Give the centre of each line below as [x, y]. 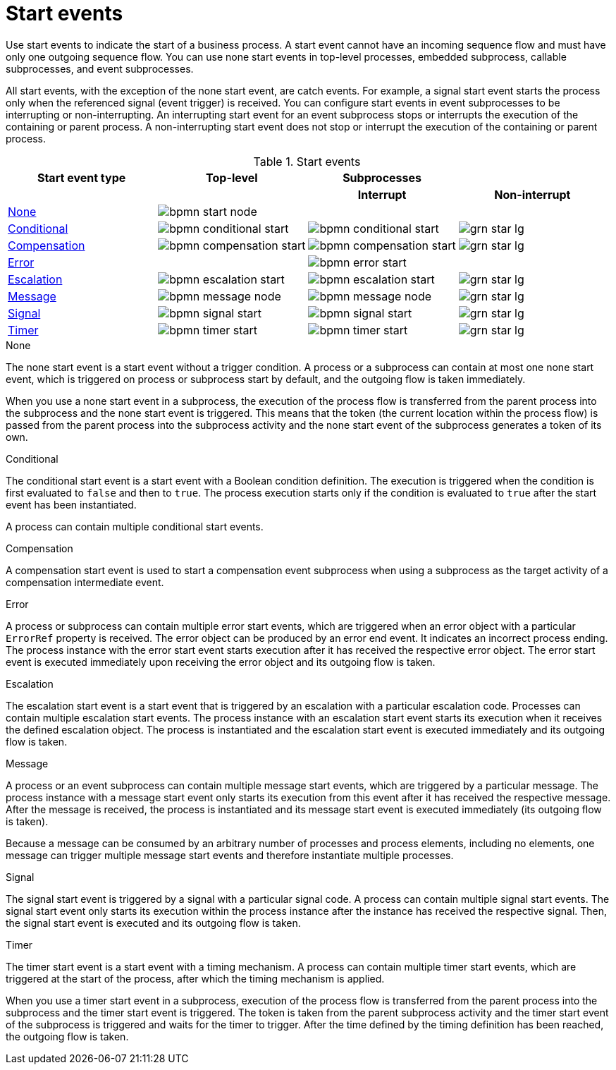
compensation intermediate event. [85, 582]
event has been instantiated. [71, 504]
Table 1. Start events [307, 161]
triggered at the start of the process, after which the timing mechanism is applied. [195, 978]
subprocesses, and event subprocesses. [100, 68]
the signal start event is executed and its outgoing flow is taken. [153, 923]
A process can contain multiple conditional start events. [135, 526]
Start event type [81, 177]
